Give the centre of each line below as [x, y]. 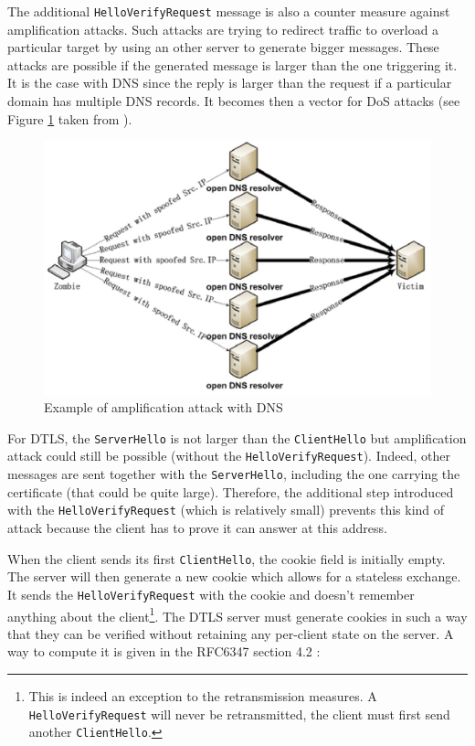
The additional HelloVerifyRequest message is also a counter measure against [229, 11]
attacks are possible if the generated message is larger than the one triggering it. [232, 64]
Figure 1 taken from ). [70, 118]
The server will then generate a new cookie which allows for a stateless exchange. [234, 576]
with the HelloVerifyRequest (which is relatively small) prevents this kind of [226, 510]
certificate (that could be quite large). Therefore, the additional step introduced [231, 491]
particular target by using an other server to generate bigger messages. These [223, 47]
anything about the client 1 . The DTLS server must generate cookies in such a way [237, 614]
